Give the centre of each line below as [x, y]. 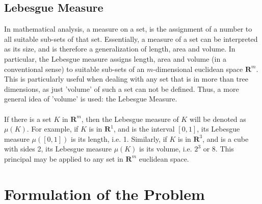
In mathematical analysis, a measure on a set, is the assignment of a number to [128, 29]
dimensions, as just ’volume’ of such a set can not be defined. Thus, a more [122, 88]
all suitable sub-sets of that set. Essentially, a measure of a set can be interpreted [131, 39]
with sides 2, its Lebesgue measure [58, 149]
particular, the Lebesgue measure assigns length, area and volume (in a [115, 58]
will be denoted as [218, 119]
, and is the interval [144, 129]
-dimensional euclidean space [198, 69]
